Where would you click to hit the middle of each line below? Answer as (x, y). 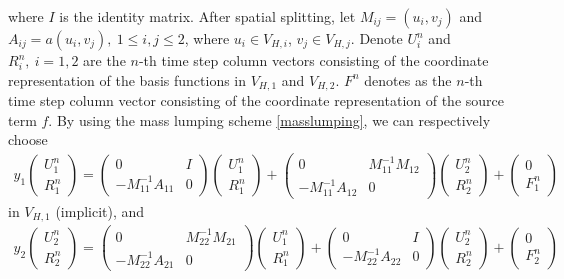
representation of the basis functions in (127, 79)
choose (28, 139)
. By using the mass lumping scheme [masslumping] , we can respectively (269, 119)
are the (104, 60)
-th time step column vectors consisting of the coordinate (313, 60)
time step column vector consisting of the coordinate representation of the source (256, 100)
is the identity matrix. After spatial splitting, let (207, 16)
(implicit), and (100, 210)
